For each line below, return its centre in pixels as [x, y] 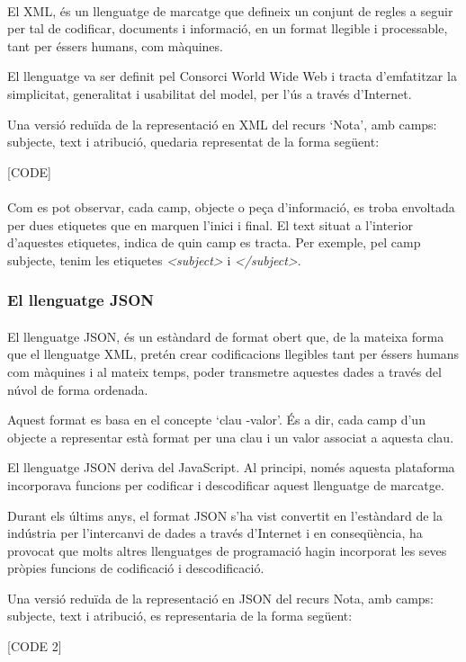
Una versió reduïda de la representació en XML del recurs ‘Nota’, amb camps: [222, 124]
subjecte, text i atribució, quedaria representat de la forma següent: [193, 142]
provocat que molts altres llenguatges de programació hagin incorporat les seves [227, 550]
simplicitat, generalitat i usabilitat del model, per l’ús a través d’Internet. [210, 93]
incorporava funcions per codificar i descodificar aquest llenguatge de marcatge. [226, 484]
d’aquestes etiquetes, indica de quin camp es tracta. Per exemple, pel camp [214, 242]
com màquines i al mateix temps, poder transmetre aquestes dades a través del [224, 371]
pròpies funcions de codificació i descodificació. [136, 568]
